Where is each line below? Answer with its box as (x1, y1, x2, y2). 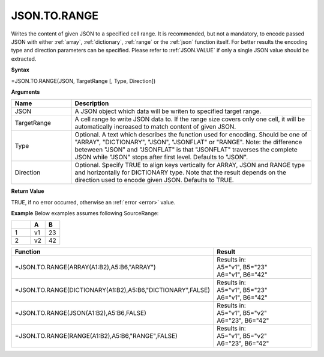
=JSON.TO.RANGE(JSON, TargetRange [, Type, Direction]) (11, 77, 156, 84)
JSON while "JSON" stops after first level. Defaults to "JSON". (74, 153, 248, 162)
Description (74, 99, 109, 108)
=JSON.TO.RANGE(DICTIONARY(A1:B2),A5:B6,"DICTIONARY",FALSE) (14, 286, 210, 294)
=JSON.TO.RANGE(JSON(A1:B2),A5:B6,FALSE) (14, 309, 147, 317)
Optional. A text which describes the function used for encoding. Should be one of (74, 130, 308, 139)
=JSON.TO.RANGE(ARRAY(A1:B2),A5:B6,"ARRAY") (14, 263, 156, 272)
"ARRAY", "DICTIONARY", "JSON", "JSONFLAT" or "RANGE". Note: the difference (74, 138, 302, 147)
